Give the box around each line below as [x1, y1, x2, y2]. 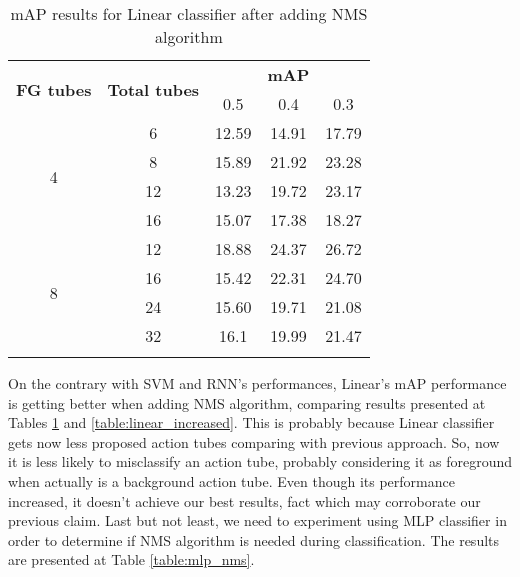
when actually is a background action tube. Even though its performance [8, 470, 455, 491]
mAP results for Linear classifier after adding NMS [10, 2, 368, 25]
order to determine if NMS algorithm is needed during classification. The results [8, 529, 500, 550]
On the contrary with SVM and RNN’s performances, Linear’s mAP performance [8, 373, 507, 393]
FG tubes [16, 77, 92, 101]
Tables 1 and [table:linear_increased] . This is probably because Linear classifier [8, 412, 495, 433]
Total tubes [107, 77, 200, 101]
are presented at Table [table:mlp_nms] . [8, 549, 255, 570]
